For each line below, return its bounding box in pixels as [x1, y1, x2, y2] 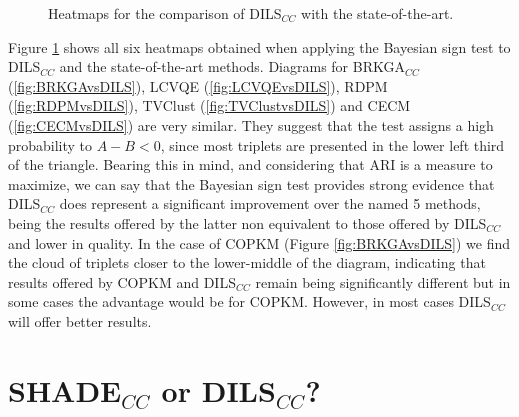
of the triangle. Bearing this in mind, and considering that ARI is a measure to [8, 154, 493, 175]
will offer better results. [8, 310, 152, 331]
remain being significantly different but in [255, 271, 511, 292]
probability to [8, 134, 93, 155]
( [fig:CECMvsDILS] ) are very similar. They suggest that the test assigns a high [8, 114, 494, 135]
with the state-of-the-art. [301, 3, 454, 23]
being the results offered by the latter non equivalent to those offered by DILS [8, 212, 487, 233]
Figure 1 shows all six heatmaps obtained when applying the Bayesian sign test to [8, 36, 511, 57]
